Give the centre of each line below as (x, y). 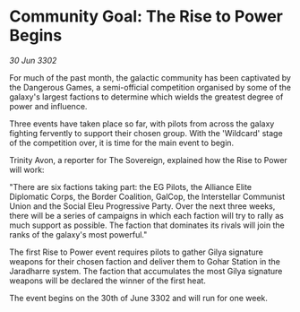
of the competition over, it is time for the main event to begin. (122, 143)
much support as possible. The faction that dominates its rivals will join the (147, 225)
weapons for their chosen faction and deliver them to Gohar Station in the (145, 261)
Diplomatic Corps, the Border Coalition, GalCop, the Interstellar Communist (147, 196)
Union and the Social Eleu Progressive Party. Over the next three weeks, (142, 206)
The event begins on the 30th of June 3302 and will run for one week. (139, 298)
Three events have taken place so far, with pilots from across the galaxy (142, 124)
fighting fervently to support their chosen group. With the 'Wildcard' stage (146, 133)
